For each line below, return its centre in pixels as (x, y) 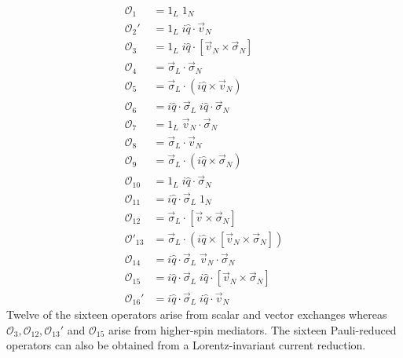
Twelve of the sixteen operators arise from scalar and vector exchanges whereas (197, 314)
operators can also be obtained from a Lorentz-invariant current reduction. (186, 345)
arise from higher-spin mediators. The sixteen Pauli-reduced (253, 329)
